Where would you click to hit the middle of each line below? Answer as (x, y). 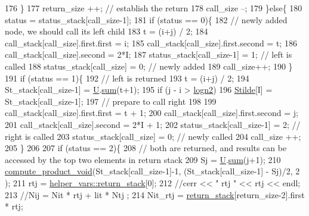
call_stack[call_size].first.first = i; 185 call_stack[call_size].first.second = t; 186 (151, 43)
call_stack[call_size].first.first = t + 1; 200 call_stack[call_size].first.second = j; (152, 113)
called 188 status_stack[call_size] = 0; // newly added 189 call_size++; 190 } (149, 66)
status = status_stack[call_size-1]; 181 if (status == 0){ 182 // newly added (146, 19)
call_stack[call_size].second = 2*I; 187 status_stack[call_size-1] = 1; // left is (149, 54)
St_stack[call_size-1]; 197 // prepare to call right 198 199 (111, 101)
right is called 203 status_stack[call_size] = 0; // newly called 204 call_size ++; (153, 136)
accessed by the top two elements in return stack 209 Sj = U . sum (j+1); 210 (143, 159)
